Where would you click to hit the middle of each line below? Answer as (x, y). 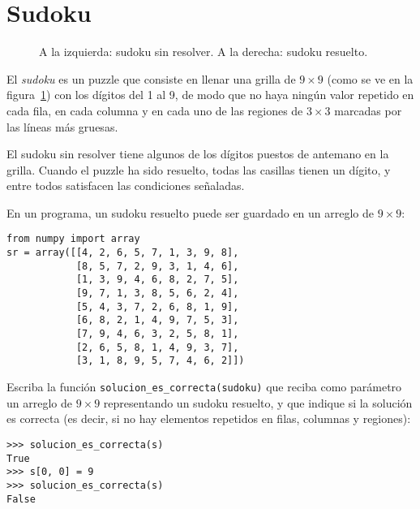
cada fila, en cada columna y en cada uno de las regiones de (155, 110)
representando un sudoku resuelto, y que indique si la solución (258, 402)
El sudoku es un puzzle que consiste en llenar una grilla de (151, 78)
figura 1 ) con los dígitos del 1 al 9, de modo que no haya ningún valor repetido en (210, 95)
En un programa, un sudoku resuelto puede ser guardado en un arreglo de (191, 212)
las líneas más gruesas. (62, 126)
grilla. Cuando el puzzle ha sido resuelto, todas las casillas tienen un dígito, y (199, 169)
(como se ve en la (370, 78)
